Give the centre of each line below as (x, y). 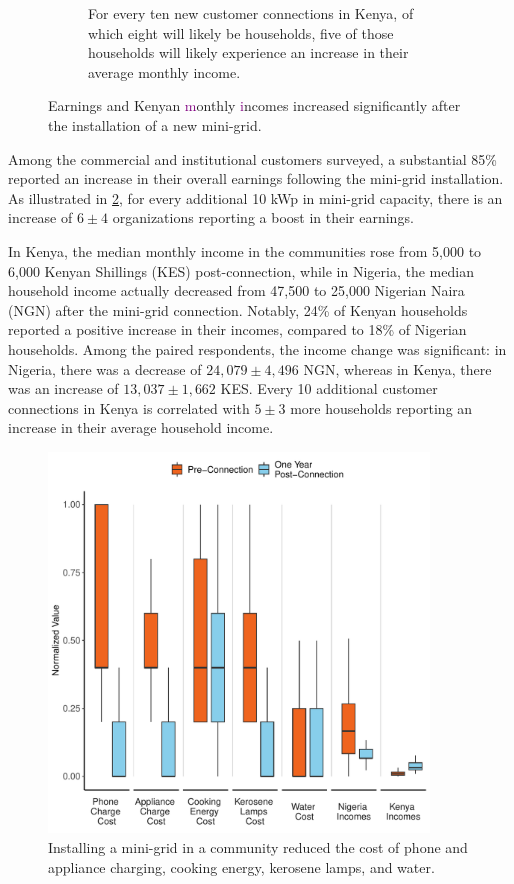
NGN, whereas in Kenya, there (397, 368)
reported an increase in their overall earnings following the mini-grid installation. (256, 178)
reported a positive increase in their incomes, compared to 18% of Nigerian (237, 329)
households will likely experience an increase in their (248, 52)
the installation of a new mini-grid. (155, 124)
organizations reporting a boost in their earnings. (263, 217)
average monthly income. (164, 71)
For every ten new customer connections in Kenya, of (251, 13)
